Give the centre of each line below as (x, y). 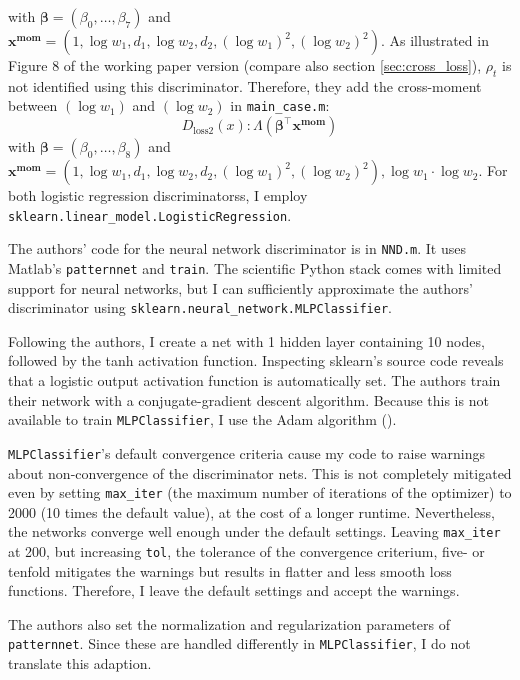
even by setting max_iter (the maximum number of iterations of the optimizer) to (260, 492)
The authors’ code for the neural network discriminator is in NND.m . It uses (237, 248)
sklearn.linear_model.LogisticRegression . (150, 214)
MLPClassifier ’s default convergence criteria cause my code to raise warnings (246, 452)
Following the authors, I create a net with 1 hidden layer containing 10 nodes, (246, 340)
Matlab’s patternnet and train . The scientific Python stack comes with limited (255, 267)
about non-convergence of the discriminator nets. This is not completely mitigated (260, 472)
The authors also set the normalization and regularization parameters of (229, 623)
